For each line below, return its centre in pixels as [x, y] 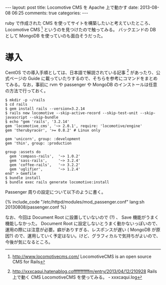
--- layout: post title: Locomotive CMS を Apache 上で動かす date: [72, 7]
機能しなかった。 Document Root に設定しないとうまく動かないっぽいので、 [83, 224]
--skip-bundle [44, 118]
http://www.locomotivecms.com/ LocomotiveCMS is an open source [82, 257]
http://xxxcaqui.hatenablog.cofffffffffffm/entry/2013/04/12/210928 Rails [84, 271]
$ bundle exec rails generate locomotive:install [57, 182]
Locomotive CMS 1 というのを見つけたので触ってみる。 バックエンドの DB [81, 29]
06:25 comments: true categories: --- [50, 13]
